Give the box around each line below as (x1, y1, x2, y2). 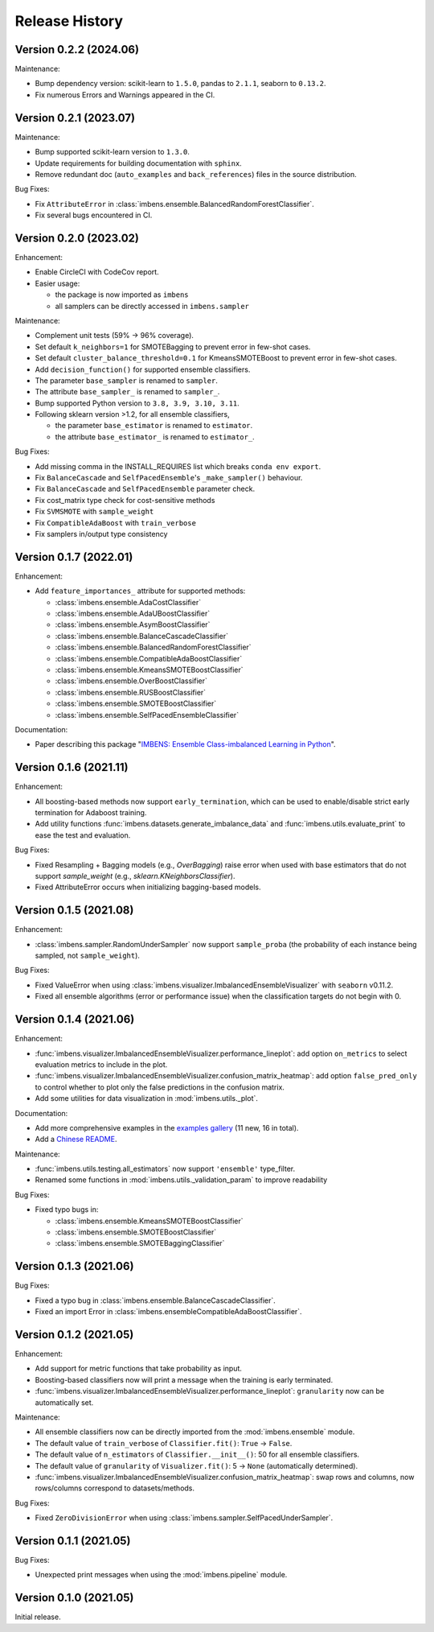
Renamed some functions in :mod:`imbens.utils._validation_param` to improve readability (35, 1175, 328, 1185)
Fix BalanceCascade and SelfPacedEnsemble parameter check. (35, 484, 256, 494)
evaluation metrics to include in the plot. (35, 1059, 168, 1069)
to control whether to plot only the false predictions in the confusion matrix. (35, 1082, 285, 1092)
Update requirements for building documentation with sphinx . (35, 158, 243, 168)
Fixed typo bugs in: (35, 1205, 99, 1214)
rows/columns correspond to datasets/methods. (35, 1483, 195, 1493)
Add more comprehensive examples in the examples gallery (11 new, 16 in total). (35, 1123, 299, 1132)
